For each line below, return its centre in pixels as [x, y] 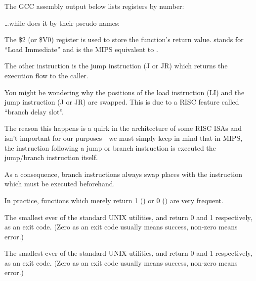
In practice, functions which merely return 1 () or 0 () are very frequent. [114, 200]
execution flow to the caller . [46, 75]
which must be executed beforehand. [60, 184]
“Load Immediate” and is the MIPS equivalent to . [81, 49]
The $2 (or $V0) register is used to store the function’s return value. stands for [124, 39]
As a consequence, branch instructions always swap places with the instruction [123, 174]
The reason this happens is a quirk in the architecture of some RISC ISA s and [123, 128]
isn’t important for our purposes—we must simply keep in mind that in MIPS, [124, 138]
